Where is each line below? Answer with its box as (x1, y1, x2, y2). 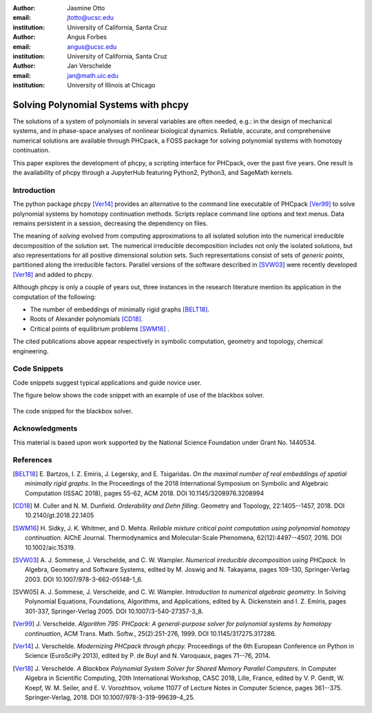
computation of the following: (12, 293, 96, 301)
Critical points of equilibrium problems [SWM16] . (30, 324, 169, 333)
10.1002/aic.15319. (25, 543, 76, 551)
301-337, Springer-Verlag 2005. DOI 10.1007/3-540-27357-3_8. (25, 607, 204, 615)
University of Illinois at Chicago (67, 81, 156, 90)
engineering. (12, 347, 49, 355)
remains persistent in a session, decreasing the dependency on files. (12, 219, 208, 227)
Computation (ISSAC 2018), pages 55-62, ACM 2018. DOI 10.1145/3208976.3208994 (25, 489, 265, 497)
